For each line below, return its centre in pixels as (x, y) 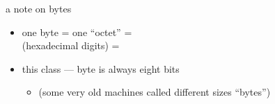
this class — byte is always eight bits (101, 68)
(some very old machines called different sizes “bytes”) (155, 92)
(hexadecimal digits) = (71, 45)
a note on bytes (39, 8)
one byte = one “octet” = (77, 32)
